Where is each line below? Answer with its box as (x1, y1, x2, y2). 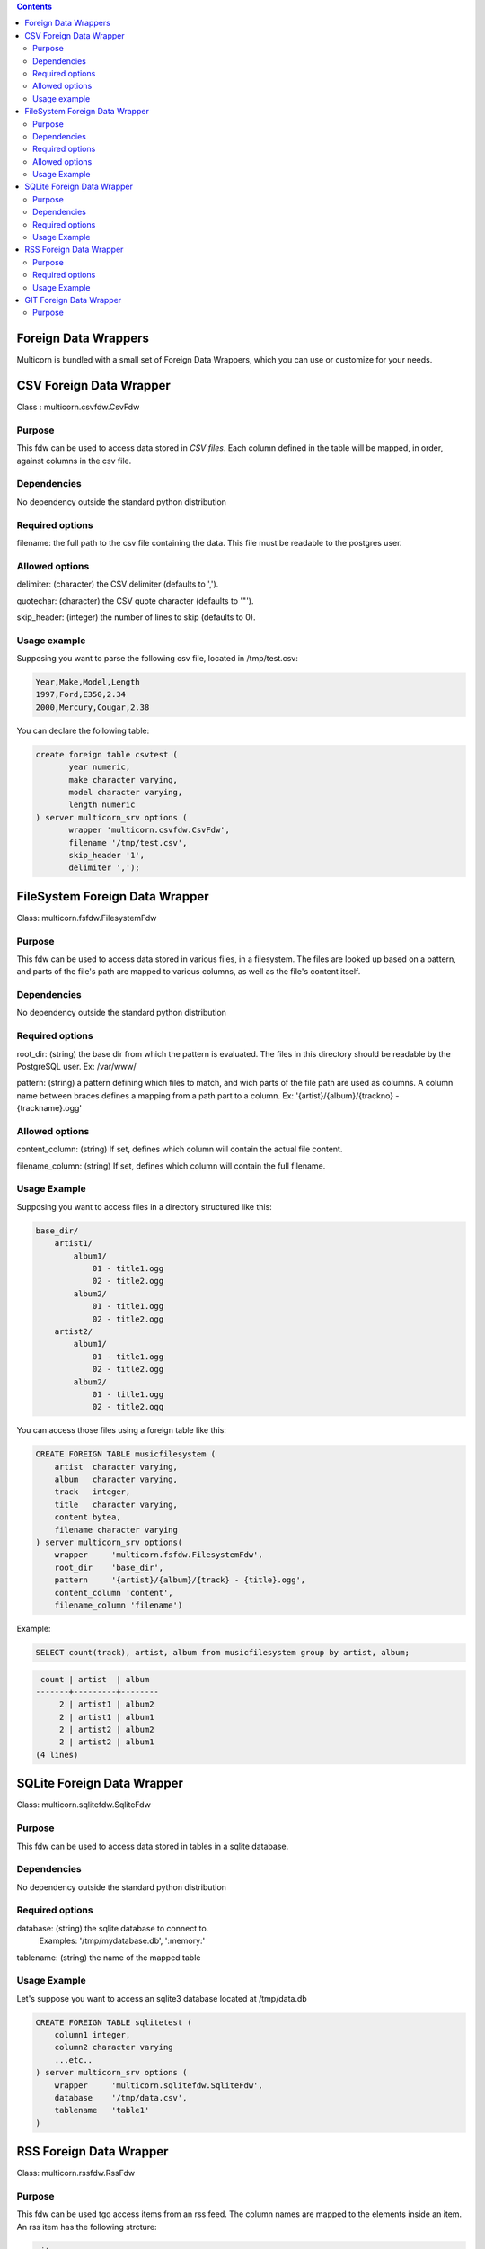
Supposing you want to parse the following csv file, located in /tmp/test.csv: (16, 653, 298, 664)
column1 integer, (54, 2029, 131, 2040)
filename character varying (54, 1525, 179, 1535)
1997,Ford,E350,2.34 (35, 689, 126, 700)
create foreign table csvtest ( (35, 749, 179, 759)
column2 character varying (54, 2042, 174, 2053)
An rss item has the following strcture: (16, 2221, 157, 2232)
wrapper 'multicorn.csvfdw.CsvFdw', (68, 825, 231, 836)
